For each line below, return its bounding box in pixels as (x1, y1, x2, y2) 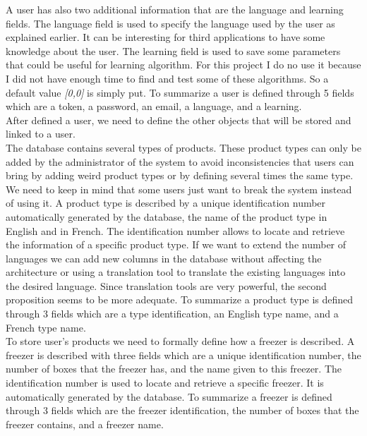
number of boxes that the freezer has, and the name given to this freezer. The (6, 361, 342, 376)
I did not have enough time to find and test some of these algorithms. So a (6, 71, 329, 85)
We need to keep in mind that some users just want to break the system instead (6, 181, 352, 196)
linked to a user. (6, 126, 76, 141)
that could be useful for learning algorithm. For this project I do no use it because (6, 57, 361, 72)
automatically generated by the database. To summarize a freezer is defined (6, 389, 332, 404)
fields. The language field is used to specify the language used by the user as (6, 16, 335, 30)
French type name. (6, 320, 86, 334)
